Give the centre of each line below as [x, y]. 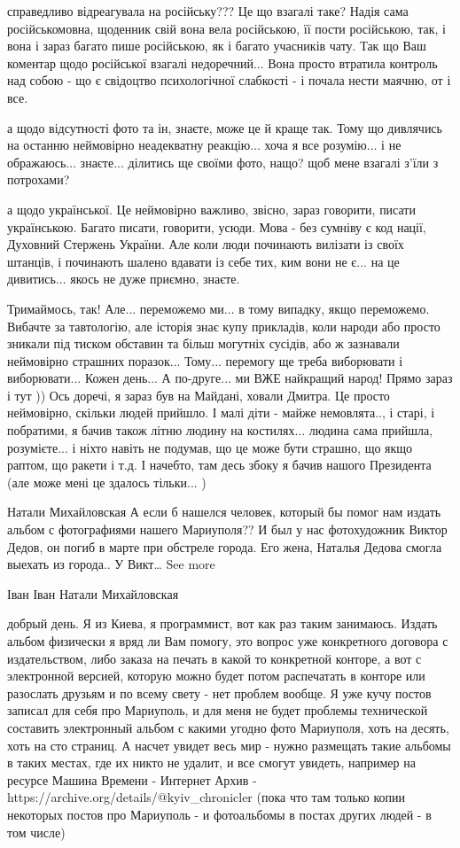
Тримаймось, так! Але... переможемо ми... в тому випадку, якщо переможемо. [218, 308]
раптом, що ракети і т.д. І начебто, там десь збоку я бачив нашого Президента [219, 465]
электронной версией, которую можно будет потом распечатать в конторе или [216, 676]
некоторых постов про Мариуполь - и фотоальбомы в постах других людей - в [219, 814]
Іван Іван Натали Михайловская [93, 593]
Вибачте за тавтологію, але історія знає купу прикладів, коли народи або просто [224, 326]
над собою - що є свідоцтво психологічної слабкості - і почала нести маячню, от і [229, 80]
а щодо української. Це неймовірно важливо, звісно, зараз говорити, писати [211, 209]
